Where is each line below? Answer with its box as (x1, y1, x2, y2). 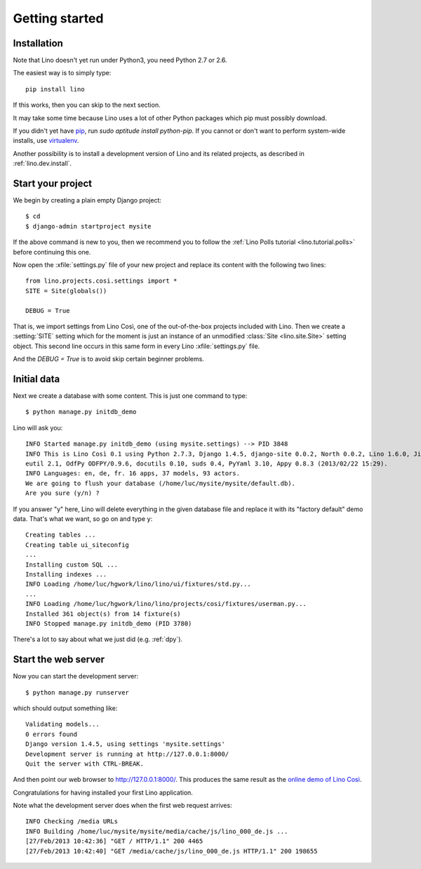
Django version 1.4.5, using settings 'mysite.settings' (25, 740, 226, 748)
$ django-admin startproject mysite (25, 222, 152, 230)
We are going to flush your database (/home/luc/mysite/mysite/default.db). (25, 479, 296, 487)
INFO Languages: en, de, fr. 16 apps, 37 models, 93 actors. (25, 470, 240, 477)
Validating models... (25, 721, 100, 728)
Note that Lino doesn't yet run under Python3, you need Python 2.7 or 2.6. (13, 56, 227, 65)
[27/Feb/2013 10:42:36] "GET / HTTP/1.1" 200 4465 (25, 837, 203, 845)
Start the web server (13, 654, 105, 666)
